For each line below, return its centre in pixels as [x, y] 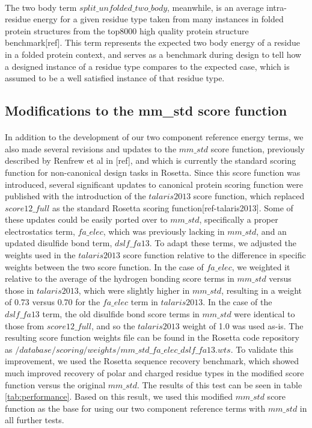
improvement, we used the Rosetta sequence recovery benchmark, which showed [152, 361]
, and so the [113, 325]
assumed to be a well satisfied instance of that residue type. [115, 78]
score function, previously [258, 148]
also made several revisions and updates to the [91, 148]
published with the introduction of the [75, 196]
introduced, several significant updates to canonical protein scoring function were [154, 184]
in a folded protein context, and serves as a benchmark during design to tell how [153, 54]
